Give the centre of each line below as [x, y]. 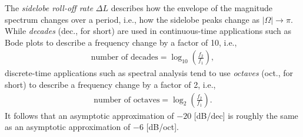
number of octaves [127, 100]
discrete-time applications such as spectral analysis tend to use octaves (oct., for [149, 73]
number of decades [124, 58]
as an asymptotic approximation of [68, 127]
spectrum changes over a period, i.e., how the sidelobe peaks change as [132, 19]
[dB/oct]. [162, 127]
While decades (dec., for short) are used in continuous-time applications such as [148, 31]
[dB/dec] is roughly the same [246, 115]
